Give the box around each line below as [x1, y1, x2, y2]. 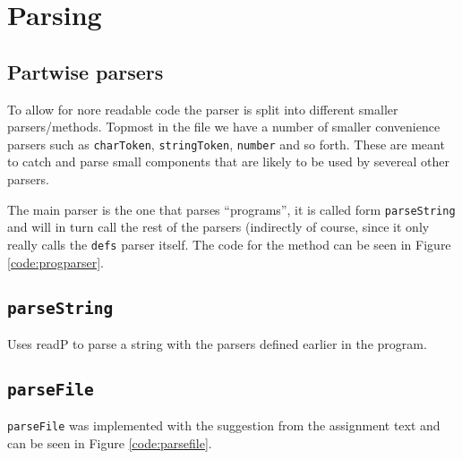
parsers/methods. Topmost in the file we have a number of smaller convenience [7, 117, 441, 136]
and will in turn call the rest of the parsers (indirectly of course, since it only [7, 217, 430, 236]
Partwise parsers [7, 57, 164, 85]
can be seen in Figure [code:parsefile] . [7, 433, 212, 452]
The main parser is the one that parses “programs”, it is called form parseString [7, 200, 456, 218]
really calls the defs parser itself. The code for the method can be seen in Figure [7, 234, 451, 253]
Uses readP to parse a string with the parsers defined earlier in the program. [7, 334, 427, 353]
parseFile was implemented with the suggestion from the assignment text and [7, 416, 441, 435]
